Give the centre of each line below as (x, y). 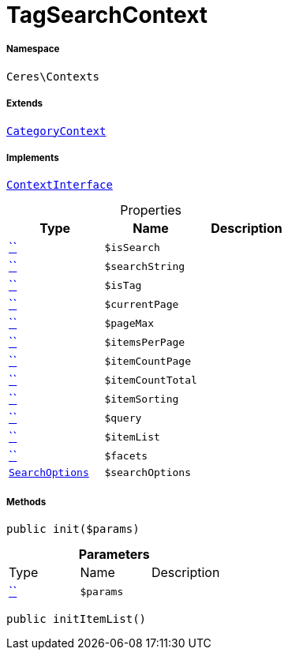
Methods (26, 502)
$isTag (123, 285)
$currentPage (142, 304)
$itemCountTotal (151, 380)
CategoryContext (56, 131)
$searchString (145, 266)
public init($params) (73, 529)
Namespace (33, 49)
